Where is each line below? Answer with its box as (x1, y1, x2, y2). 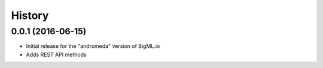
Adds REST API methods (26, 51, 87, 58)
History (11, 9, 49, 22)
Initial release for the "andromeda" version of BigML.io (26, 43, 160, 50)
